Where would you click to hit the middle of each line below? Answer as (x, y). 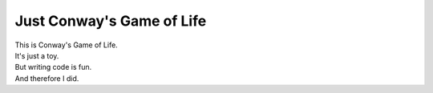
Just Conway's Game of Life (111, 21)
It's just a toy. (37, 55)
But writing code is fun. (53, 67)
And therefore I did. (47, 78)
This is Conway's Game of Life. (66, 45)
